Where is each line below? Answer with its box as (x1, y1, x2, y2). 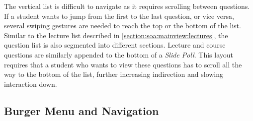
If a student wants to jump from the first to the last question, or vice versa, (4, 10, 234, 21)
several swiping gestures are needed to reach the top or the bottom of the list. (4, 20, 241, 31)
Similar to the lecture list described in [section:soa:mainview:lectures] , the (4, 30, 228, 40)
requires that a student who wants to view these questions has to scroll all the (4, 59, 242, 69)
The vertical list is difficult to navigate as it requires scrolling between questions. (4, 1, 250, 11)
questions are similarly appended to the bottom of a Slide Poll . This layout (4, 49, 233, 60)
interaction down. (4, 78, 57, 89)
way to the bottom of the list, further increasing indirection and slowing (4, 69, 224, 79)
